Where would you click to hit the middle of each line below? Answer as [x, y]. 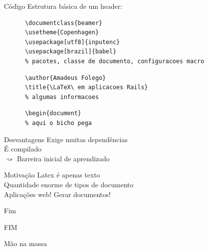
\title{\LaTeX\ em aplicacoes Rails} [86, 87]
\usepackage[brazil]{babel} [71, 52]
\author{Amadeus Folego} [65, 78]
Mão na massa [26, 243]
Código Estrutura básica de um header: [63, 6]
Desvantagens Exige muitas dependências [66, 139]
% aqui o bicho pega [58, 123]
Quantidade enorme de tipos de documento [69, 184]
